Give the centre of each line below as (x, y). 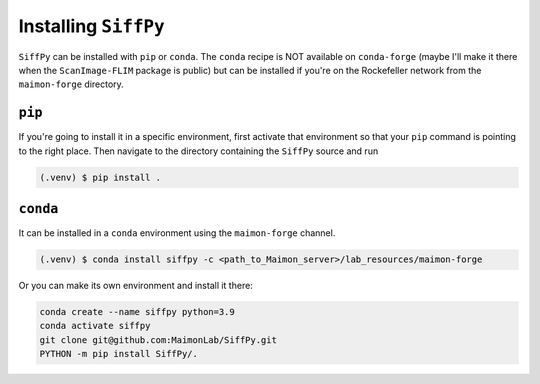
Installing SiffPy (91, 26)
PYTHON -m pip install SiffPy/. (119, 354)
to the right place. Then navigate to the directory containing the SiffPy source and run (198, 151)
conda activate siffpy (95, 326)
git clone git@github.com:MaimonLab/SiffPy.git (158, 339)
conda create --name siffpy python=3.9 (137, 312)
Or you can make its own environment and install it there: (136, 286)
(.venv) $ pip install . (100, 177)
